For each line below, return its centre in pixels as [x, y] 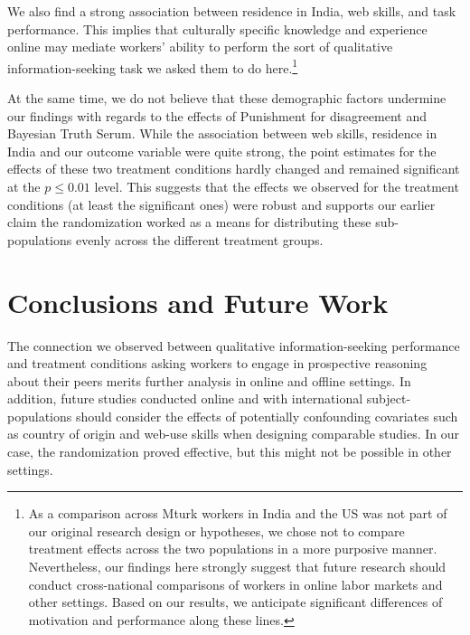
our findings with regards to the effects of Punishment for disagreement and [217, 115]
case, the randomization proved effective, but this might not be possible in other [230, 452]
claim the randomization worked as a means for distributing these [189, 222]
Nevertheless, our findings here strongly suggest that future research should [237, 567]
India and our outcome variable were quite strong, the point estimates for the [222, 151]
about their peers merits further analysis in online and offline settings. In [209, 380]
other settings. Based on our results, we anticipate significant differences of [235, 602]
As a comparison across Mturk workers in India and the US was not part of [238, 513]
